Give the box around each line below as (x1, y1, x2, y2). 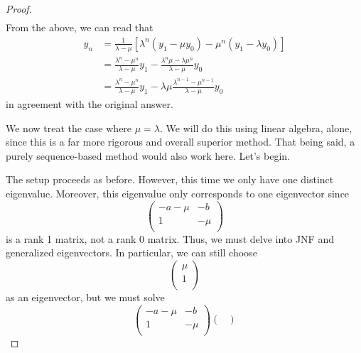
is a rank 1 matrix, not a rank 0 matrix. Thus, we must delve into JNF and (6, 231, 334, 246)
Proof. (6, 1, 32, 16)
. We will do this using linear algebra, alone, (160, 120, 352, 135)
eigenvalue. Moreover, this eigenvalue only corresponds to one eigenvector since (6, 186, 350, 200)
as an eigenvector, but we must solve (6, 289, 165, 304)
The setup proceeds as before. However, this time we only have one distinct (6, 172, 334, 187)
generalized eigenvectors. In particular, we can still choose (6, 245, 257, 260)
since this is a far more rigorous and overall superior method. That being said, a (6, 134, 355, 149)
